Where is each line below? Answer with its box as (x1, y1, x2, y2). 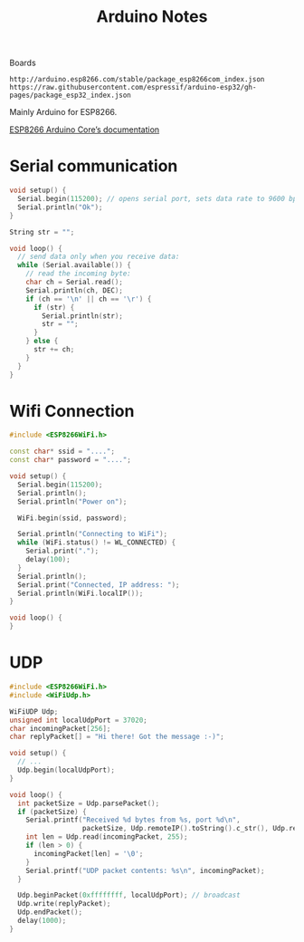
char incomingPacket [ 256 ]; (9, 724, 111, 733)
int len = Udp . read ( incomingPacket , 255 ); (25, 832, 188, 841)
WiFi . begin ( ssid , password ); (17, 514, 128, 523)
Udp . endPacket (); (17, 908, 83, 917)
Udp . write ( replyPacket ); (17, 899, 111, 908)
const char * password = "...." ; (9, 456, 131, 465)
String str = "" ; (9, 227, 75, 236)
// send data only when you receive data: (17, 252, 180, 262)
